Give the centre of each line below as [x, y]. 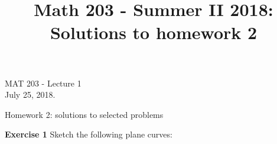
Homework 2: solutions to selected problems [84, 114]
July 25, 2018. [30, 95]
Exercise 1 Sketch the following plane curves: [89, 134]
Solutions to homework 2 [154, 32]
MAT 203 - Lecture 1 [43, 83]
